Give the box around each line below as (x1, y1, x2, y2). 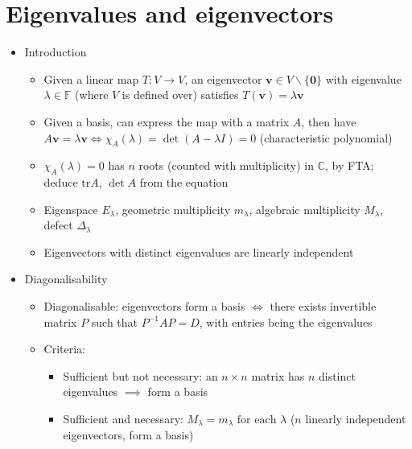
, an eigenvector (184, 70, 262, 87)
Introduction (24, 43, 87, 60)
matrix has (251, 367, 305, 384)
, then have (301, 113, 356, 130)
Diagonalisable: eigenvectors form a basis (43, 298, 245, 315)
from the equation (139, 174, 229, 191)
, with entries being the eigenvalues (199, 313, 373, 330)
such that (91, 313, 138, 330)
